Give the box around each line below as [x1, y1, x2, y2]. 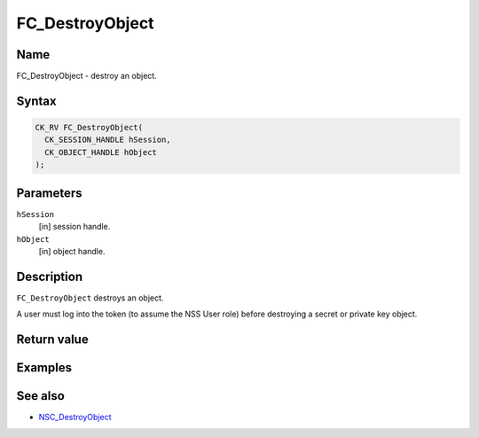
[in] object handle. [38, 246, 106, 256]
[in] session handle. [38, 222, 111, 232]
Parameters [16, 185, 82, 200]
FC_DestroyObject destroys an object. [16, 293, 164, 303]
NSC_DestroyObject [38, 412, 112, 423]
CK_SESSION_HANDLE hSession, [44, 135, 172, 145]
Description [16, 269, 83, 284]
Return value [16, 332, 89, 347]
